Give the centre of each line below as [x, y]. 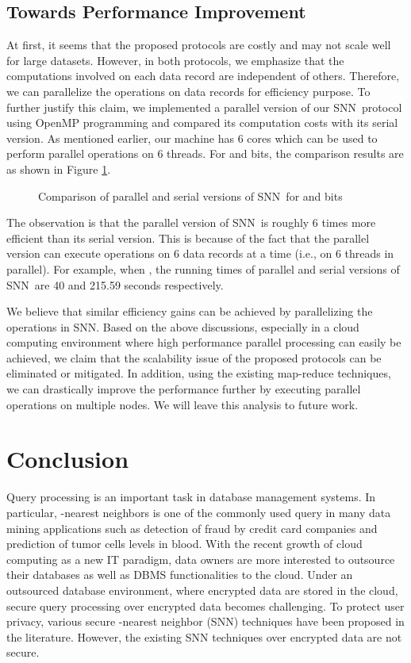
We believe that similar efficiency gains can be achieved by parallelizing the [190, 311]
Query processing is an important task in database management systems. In [191, 497]
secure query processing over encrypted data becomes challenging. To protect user [205, 606]
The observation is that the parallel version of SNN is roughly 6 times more [191, 222]
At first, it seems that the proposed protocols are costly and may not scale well [199, 45]
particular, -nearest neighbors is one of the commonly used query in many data [199, 512]
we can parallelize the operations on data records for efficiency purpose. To [188, 91]
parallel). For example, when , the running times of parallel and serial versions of [203, 268]
